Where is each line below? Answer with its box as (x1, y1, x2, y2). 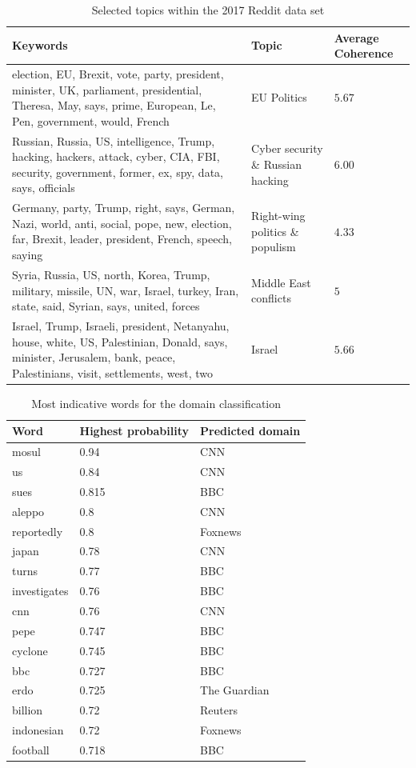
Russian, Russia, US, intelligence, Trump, (12, 132, 215, 149)
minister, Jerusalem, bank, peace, (12, 349, 176, 366)
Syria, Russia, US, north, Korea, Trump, (12, 266, 210, 282)
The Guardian (200, 682, 270, 698)
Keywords (12, 37, 68, 54)
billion (12, 702, 43, 718)
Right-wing (251, 207, 306, 224)
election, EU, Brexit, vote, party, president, (12, 66, 224, 82)
